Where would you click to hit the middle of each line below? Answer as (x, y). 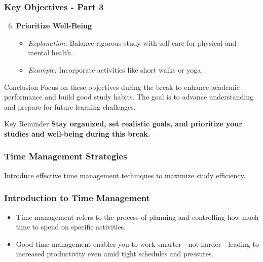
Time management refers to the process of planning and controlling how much (137, 217)
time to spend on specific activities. (71, 227)
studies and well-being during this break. (77, 133)
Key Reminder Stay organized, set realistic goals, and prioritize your (123, 124)
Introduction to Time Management (77, 198)
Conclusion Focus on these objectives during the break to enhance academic (122, 87)
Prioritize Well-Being (54, 26)
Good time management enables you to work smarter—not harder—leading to (137, 243)
